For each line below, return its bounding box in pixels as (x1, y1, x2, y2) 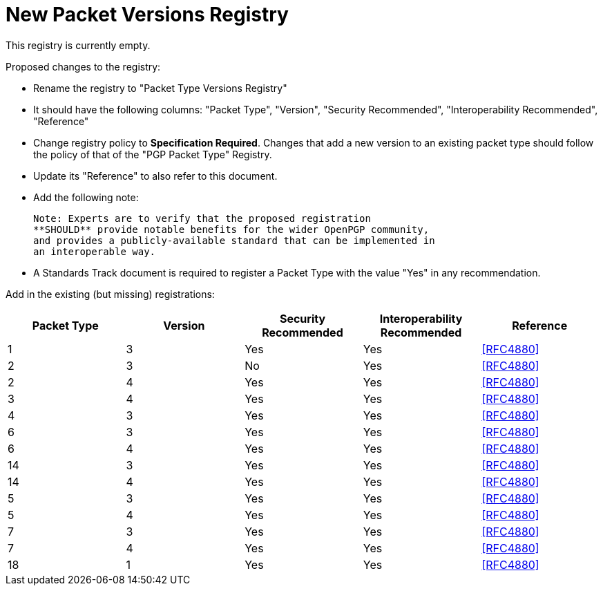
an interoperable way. (33, 245, 156, 257)
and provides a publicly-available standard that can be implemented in (33, 234, 435, 246)
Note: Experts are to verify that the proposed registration (33, 212, 371, 224)
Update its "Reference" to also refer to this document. (33, 169, 278, 182)
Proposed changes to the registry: (6, 60, 161, 73)
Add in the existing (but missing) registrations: (6, 288, 215, 300)
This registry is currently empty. (6, 39, 151, 51)
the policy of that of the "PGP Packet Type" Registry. (33, 148, 272, 160)
